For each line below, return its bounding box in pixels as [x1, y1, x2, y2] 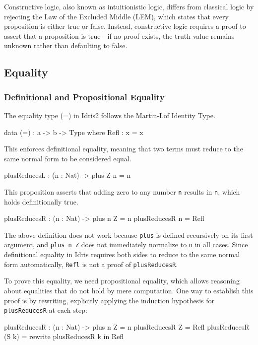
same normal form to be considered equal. [4, 153, 131, 163]
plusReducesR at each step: [4, 305, 88, 315]
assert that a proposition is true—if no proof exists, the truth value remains [4, 30, 235, 41]
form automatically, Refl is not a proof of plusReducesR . [4, 259, 178, 269]
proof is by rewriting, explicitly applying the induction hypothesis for [4, 295, 214, 305]
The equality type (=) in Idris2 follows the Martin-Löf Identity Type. [4, 110, 215, 120]
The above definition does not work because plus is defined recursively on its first [4, 229, 253, 240]
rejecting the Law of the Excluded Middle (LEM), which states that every [4, 11, 229, 21]
